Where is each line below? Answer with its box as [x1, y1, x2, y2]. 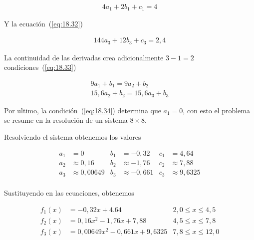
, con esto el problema [183, 105, 250, 115]
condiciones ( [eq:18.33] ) [4, 62, 76, 72]
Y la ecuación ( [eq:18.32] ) [4, 18, 83, 29]
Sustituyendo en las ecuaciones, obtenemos [4, 187, 134, 198]
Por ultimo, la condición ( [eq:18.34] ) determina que [4, 105, 161, 115]
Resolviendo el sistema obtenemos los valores [4, 131, 141, 142]
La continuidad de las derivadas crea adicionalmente [4, 52, 164, 62]
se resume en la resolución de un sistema [4, 115, 128, 125]
